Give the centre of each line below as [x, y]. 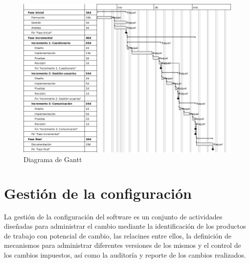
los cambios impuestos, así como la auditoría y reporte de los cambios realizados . [125, 255]
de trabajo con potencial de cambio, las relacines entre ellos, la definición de [118, 235]
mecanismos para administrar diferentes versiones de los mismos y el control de [123, 245]
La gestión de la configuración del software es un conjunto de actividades [113, 216]
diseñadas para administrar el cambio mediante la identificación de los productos [125, 226]
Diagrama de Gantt [53, 159]
